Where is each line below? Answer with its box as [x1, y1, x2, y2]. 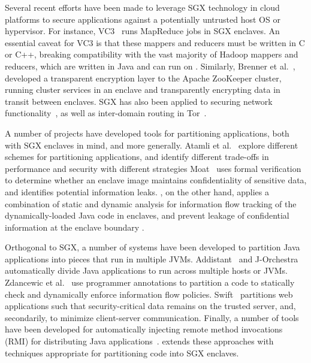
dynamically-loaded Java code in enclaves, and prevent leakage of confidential [5, 209, 289, 222]
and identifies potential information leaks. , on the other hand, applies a [5, 185, 269, 198]
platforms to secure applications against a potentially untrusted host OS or [5, 13, 280, 25]
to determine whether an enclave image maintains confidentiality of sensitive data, [5, 174, 307, 186]
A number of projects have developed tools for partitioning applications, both [5, 126, 289, 139]
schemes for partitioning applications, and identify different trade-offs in [5, 150, 269, 163]
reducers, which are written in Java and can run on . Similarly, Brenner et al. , [5, 59, 295, 72]
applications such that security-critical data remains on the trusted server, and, [5, 300, 296, 312]
